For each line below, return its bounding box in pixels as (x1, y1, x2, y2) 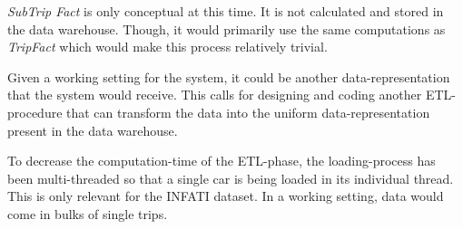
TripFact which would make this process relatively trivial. (7, 37, 328, 56)
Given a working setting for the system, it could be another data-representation (7, 67, 450, 86)
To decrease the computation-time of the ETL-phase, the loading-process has (7, 151, 436, 170)
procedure (7, 102, 63, 121)
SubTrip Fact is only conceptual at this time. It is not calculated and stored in (7, 2, 444, 20)
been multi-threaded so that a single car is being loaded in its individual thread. (7, 168, 454, 187)
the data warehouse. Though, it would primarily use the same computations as (7, 19, 446, 38)
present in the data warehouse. (7, 120, 178, 139)
